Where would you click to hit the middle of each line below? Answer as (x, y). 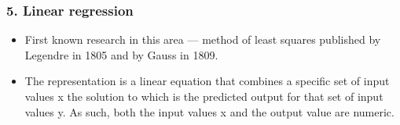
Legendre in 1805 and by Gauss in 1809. (121, 54)
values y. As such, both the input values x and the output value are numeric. (209, 111)
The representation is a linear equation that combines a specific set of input (207, 81)
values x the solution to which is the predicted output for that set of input (204, 96)
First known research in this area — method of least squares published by (203, 39)
